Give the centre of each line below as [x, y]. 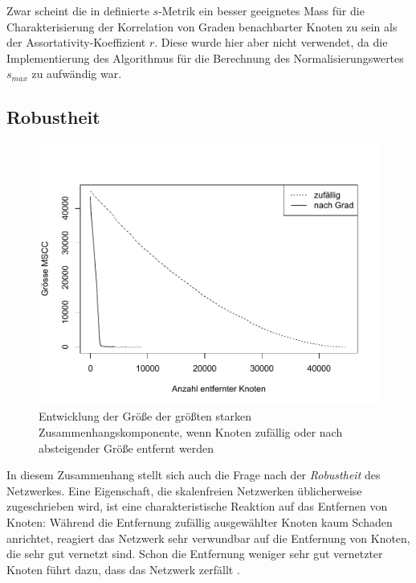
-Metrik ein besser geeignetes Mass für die [261, 10]
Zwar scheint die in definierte [78, 10]
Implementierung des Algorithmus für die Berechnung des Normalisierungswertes [205, 57]
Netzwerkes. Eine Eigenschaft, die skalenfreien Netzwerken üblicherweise [184, 490]
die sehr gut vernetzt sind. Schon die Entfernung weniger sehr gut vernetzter [195, 554]
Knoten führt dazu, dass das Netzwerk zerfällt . [123, 569]
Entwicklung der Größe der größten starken [145, 416]
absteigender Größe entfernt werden [126, 448]
